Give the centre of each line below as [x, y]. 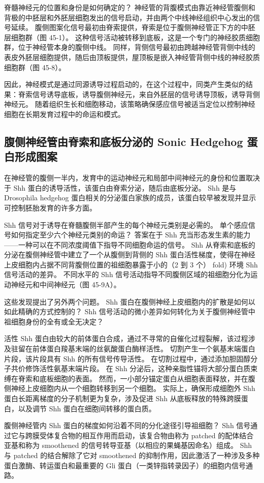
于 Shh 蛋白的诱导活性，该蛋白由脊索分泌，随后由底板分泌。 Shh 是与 [120, 187]
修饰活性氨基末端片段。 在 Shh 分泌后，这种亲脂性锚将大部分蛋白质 [138, 368]
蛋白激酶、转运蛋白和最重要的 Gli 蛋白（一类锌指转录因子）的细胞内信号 [125, 465]
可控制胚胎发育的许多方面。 [50, 207]
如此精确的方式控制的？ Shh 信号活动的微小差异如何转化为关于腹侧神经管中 [130, 311]
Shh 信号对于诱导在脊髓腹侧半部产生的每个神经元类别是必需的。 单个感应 [126, 224]
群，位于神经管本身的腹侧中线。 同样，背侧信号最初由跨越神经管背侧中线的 [130, 47]
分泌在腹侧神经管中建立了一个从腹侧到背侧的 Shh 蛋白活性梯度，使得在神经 [130, 254]
